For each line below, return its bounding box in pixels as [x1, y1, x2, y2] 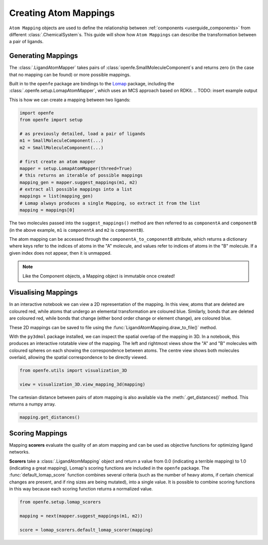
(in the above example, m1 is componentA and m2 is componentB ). [9, 227, 144, 233]
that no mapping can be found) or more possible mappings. [9, 71, 131, 77]
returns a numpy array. [9, 401, 56, 407]
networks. [9, 449, 30, 455]
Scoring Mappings [9, 429, 67, 437]
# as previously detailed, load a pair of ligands [19, 131, 146, 136]
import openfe [19, 110, 54, 116]
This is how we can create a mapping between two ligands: [9, 97, 131, 103]
